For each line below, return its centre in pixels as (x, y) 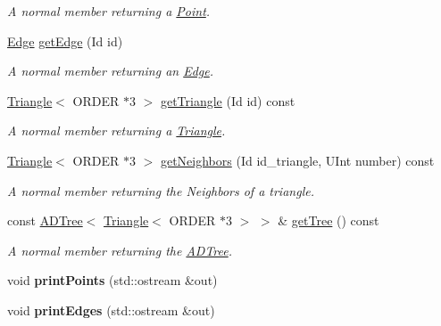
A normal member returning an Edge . (111, 71)
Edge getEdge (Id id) (65, 41)
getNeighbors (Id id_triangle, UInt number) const (297, 160)
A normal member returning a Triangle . (116, 130)
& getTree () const (329, 220)
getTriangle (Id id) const (228, 100)
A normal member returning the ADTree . (120, 250)
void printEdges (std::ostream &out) (111, 310)
